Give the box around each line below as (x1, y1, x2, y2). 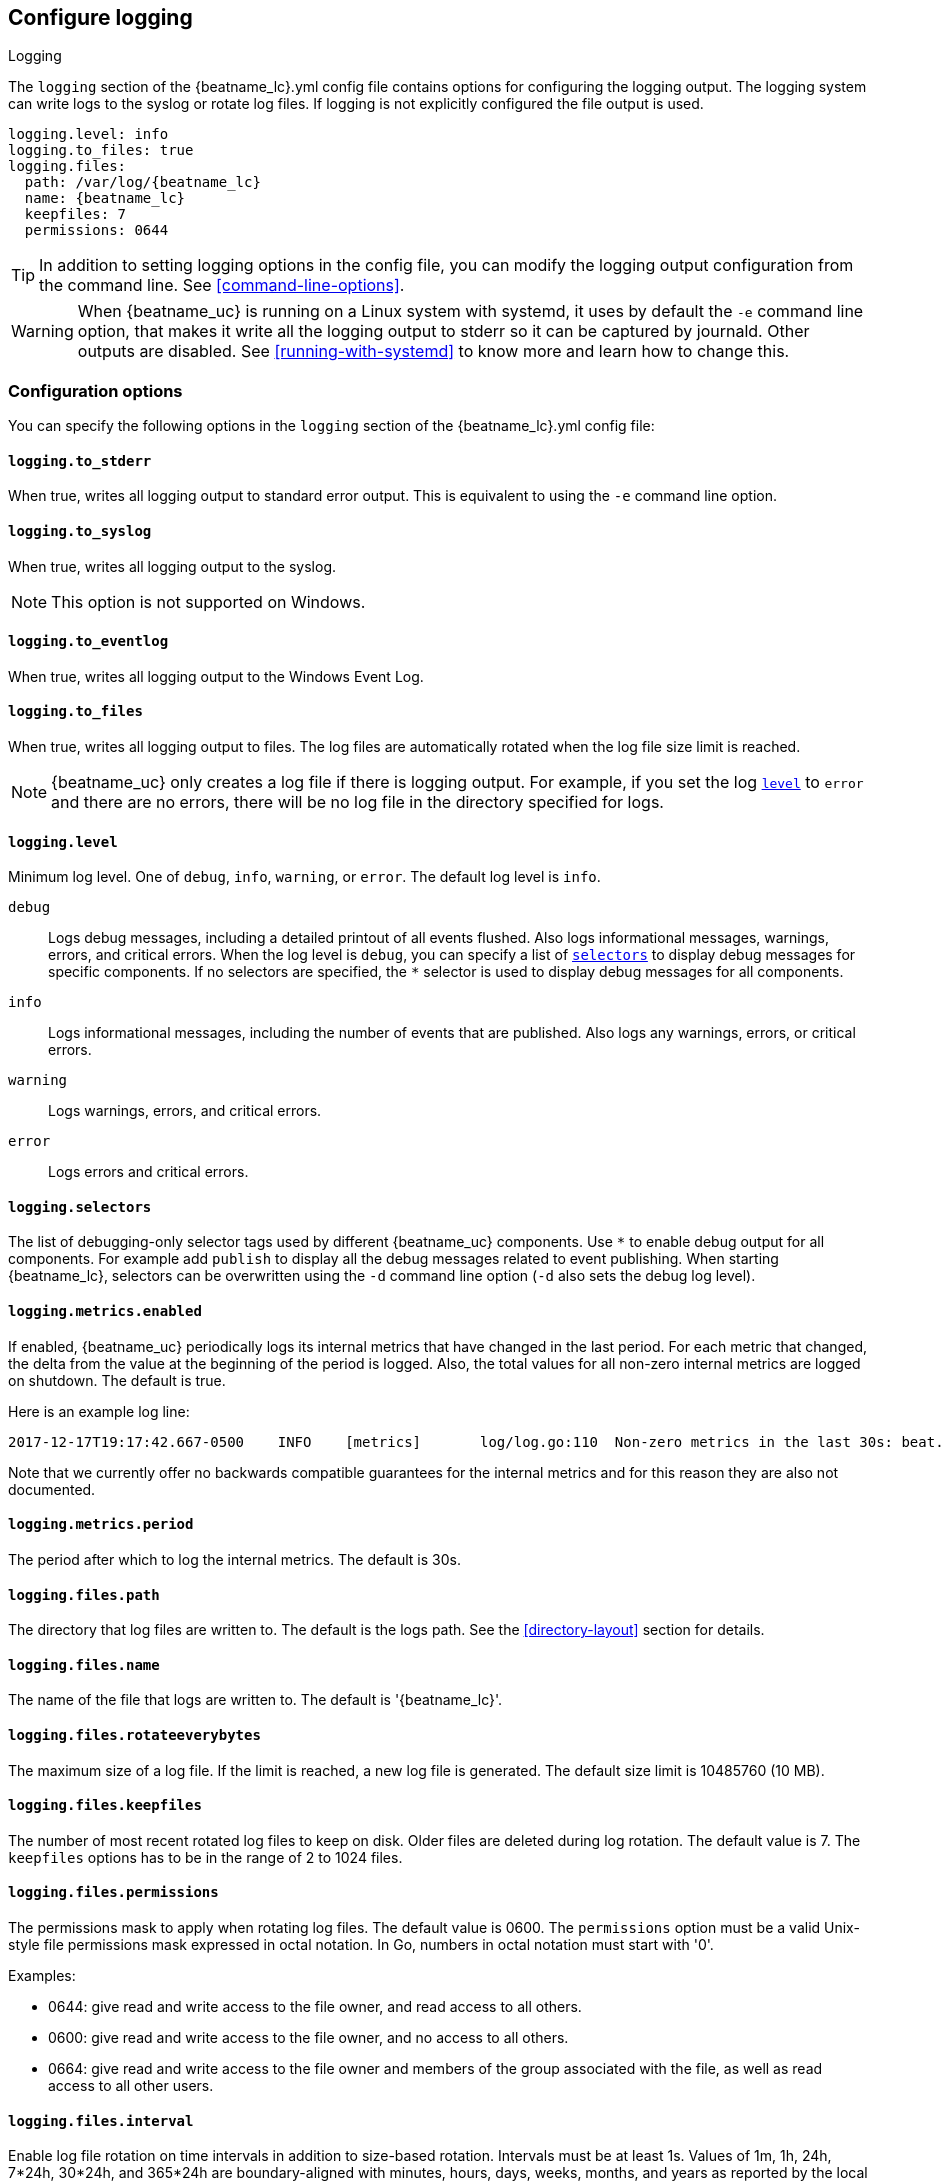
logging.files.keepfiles (8, 1797, 202, 1814)
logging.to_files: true (8, 142, 194, 159)
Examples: (8, 1967, 76, 1985)
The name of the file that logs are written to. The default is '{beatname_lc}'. (8, 1691, 503, 1709)
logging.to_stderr (8, 452, 152, 469)
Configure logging (8, 5, 193, 30)
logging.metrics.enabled (8, 1303, 202, 1320)
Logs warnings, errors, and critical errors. (48, 1102, 322, 1120)
